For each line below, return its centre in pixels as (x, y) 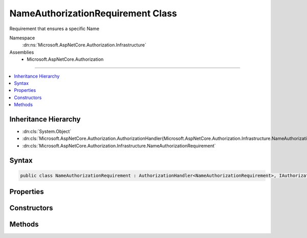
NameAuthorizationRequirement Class (93, 13)
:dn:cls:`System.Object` (47, 131)
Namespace (22, 38)
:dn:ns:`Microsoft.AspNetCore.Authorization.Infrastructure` (84, 45)
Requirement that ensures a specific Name (54, 29)
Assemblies (22, 52)
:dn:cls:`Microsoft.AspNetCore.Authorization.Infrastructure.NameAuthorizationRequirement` (119, 146)
